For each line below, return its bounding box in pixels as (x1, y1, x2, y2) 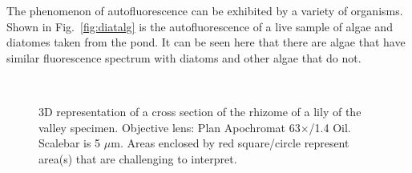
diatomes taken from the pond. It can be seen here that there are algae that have (6, 34, 406, 50)
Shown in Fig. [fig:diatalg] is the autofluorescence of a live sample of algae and (6, 18, 393, 34)
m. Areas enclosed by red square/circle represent (111, 135, 349, 151)
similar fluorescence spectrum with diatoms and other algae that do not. (6, 49, 362, 66)
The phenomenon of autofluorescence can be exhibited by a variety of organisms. (6, 2, 403, 18)
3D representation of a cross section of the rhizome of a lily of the (38, 103, 362, 119)
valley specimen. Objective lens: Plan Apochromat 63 (38, 119, 301, 135)
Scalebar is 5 (38, 135, 101, 151)
